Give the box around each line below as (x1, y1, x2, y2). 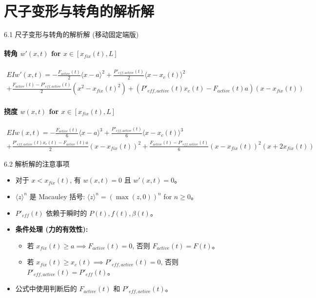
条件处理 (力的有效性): (15, 224, 88, 234)
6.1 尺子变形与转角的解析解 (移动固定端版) (4, 29, 139, 39)
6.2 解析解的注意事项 (4, 158, 70, 168)
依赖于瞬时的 (46, 207, 87, 218)
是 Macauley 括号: (29, 191, 85, 201)
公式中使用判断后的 (15, 283, 77, 294)
